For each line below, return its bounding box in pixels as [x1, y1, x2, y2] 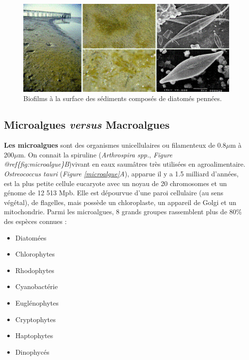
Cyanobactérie [15, 281, 58, 291]
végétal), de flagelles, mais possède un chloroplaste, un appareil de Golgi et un [4, 197, 236, 207]
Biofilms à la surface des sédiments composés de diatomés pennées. [23, 93, 222, 103]
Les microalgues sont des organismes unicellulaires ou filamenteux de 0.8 [4, 140, 226, 150]
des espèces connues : [4, 216, 67, 226]
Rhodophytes [15, 265, 54, 275]
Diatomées [15, 232, 47, 242]
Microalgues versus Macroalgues [4, 117, 170, 132]
